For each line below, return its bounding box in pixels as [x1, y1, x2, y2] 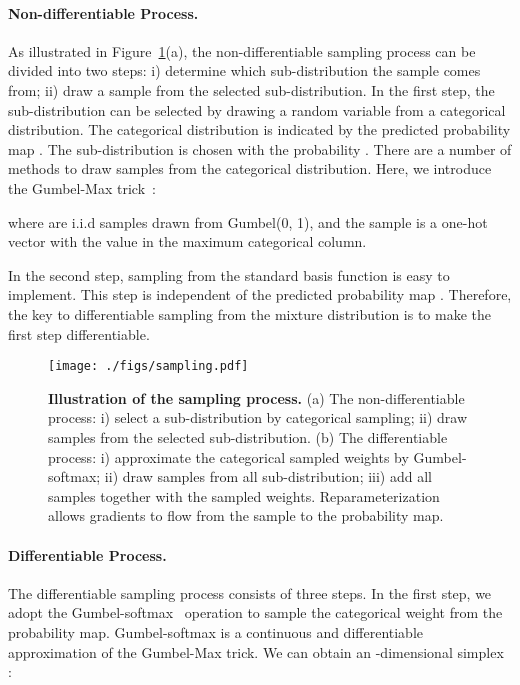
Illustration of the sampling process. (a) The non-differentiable [48, 387, 465, 408]
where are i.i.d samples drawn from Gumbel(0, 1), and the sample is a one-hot [8, 211, 488, 232]
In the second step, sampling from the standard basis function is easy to [8, 264, 450, 285]
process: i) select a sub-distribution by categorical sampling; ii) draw [48, 407, 468, 428]
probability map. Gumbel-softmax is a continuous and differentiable [8, 621, 424, 642]
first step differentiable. [8, 323, 150, 344]
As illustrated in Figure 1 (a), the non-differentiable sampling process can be [8, 40, 476, 61]
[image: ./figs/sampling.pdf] [48, 359, 249, 374]
